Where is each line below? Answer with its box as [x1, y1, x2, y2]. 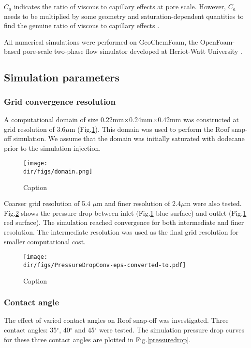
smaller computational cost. [4, 236, 86, 246]
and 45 [74, 324, 95, 334]
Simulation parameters [4, 70, 120, 85]
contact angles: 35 [4, 324, 57, 334]
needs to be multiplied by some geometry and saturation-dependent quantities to [4, 11, 244, 21]
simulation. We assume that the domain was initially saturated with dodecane [13, 133, 245, 143]
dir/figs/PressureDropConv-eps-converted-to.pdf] [23, 261, 186, 269]
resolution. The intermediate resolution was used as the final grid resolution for [4, 227, 238, 237]
